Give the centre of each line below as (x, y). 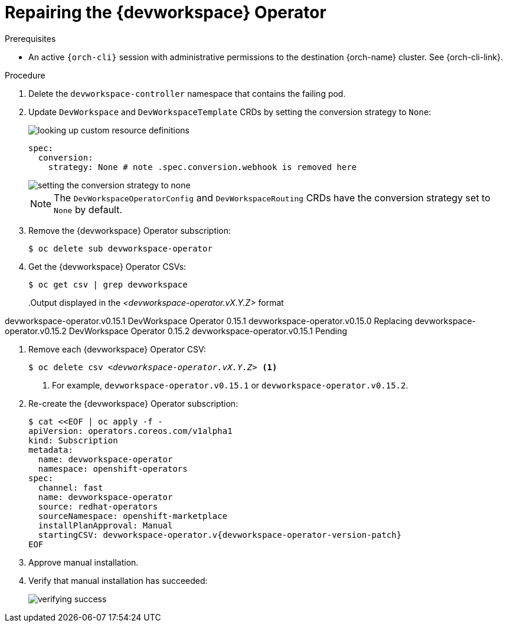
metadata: (51, 450)
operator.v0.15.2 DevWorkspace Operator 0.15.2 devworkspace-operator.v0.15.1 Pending (176, 331)
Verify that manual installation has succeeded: (118, 580)
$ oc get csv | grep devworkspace (108, 284)
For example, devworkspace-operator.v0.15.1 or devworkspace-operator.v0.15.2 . (230, 385)
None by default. (88, 209)
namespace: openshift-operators (113, 468)
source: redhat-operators (98, 506)
